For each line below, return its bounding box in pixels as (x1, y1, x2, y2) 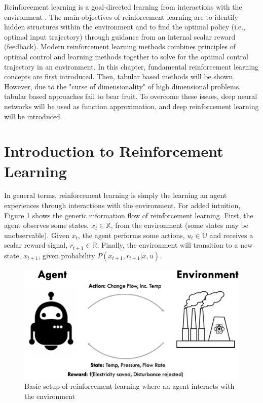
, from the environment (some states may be (110, 220, 248, 230)
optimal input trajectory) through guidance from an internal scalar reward (4, 31, 236, 42)
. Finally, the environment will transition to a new (97, 240, 253, 250)
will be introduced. (4, 111, 62, 121)
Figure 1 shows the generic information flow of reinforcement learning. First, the (4, 210, 253, 220)
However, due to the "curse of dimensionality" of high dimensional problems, (4, 81, 241, 91)
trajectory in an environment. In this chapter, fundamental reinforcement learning (4, 61, 259, 72)
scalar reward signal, (4, 240, 68, 250)
